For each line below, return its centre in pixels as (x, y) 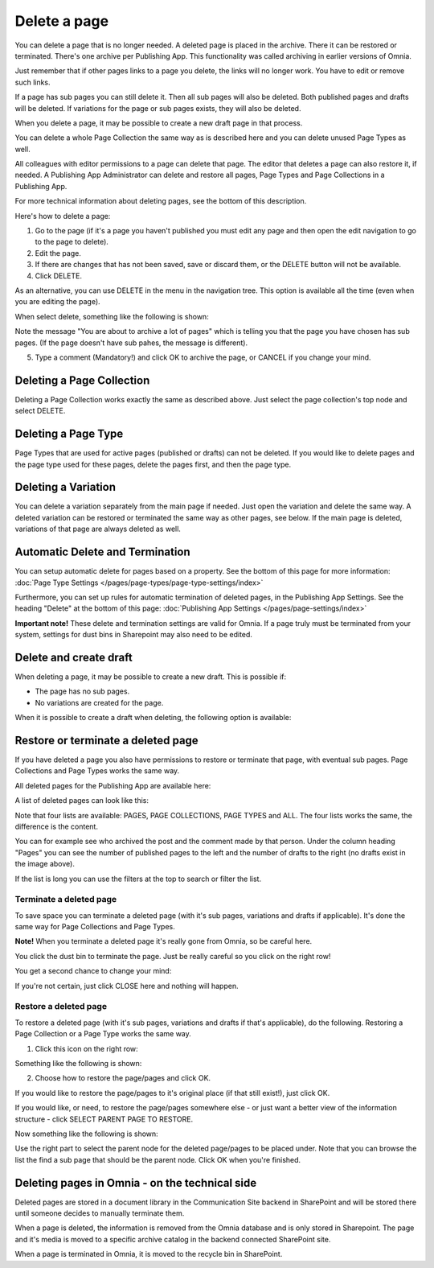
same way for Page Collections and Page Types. (95, 927)
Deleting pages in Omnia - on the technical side (136, 1183)
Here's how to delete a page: (63, 216)
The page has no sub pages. (82, 691)
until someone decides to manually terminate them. (100, 1213)
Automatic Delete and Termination (102, 552)
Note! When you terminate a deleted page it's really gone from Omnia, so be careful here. (164, 941)
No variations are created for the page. (99, 702)
